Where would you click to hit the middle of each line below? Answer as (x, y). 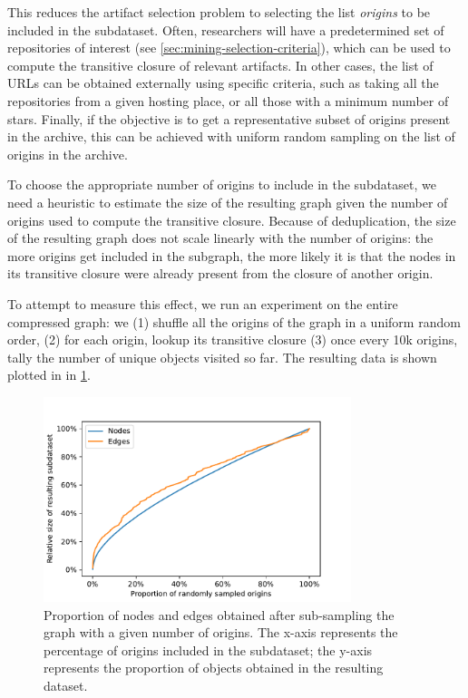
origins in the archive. (68, 154)
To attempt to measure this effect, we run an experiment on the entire (203, 303)
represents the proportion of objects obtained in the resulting (214, 668)
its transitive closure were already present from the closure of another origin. (220, 273)
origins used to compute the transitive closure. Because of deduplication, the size (232, 220)
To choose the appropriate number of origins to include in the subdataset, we (222, 184)
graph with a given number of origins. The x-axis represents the (221, 632)
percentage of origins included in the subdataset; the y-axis (208, 650)
